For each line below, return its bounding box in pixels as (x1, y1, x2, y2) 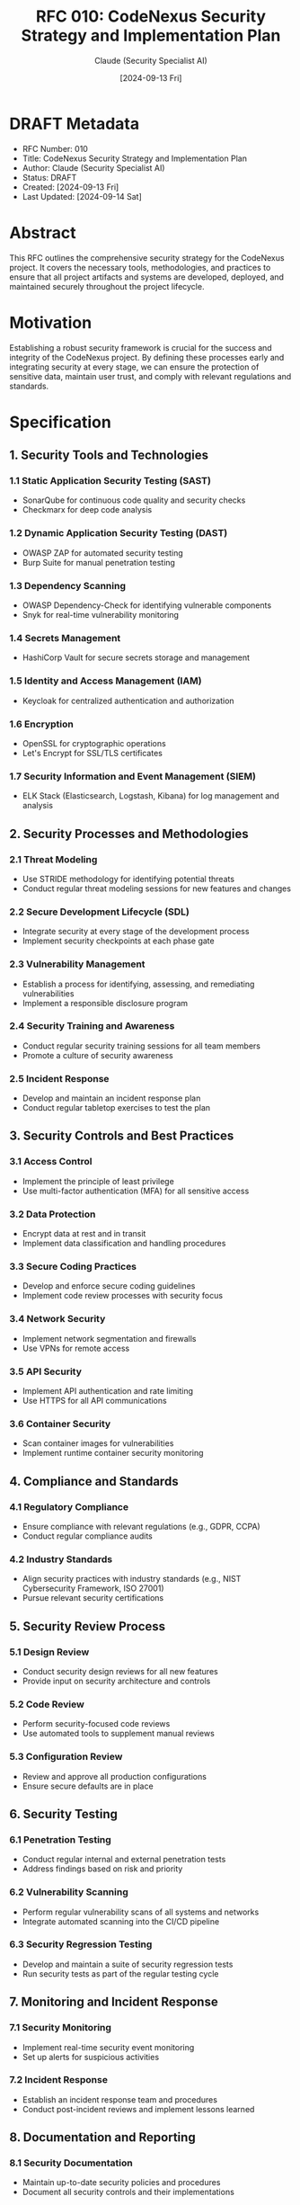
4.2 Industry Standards (9, 1553, 113, 1566)
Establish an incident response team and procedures (22, 2093, 218, 2105)
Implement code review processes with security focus (22, 1290, 223, 1301)
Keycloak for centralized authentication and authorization (22, 695, 235, 706)
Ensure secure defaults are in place (22, 1781, 154, 1791)
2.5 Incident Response (9, 1072, 110, 1085)
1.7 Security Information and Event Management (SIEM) (9, 770, 256, 782)
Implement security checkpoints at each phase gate (22, 935, 215, 946)
